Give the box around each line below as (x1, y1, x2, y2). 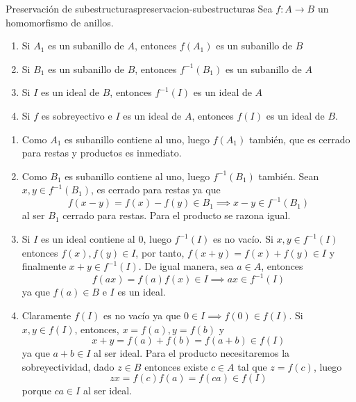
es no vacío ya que (103, 307, 181, 322)
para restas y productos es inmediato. (22, 145, 182, 160)
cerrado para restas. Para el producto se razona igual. (62, 208, 291, 223)
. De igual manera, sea (138, 259, 234, 273)
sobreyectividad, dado (22, 359, 115, 373)
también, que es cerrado (248, 131, 350, 146)
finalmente (22, 259, 67, 273)
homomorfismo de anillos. (6, 15, 114, 29)
